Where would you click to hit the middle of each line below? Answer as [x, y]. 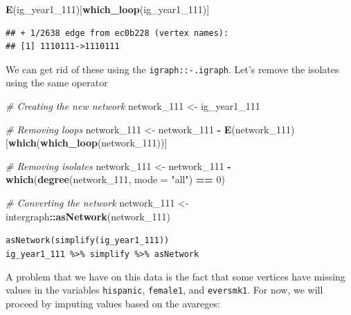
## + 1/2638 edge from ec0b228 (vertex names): [117, 33]
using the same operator [57, 83]
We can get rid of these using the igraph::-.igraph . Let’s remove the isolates [172, 69]
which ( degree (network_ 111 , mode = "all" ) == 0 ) [115, 179]
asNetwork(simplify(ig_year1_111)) [88, 241]
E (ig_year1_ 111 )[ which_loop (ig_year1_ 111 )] [108, 9]
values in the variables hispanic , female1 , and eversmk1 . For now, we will [164, 290]
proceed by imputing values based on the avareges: [113, 303]
